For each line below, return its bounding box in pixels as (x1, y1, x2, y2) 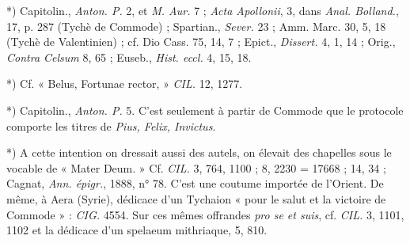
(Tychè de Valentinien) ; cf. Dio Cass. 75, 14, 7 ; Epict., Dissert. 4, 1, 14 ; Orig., (6, 33, 396, 50)
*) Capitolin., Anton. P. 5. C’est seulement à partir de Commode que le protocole (6, 101, 404, 118)
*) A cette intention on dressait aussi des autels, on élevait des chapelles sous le (6, 144, 392, 161)
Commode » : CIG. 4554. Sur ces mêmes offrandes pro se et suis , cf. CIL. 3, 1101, (6, 206, 404, 222)
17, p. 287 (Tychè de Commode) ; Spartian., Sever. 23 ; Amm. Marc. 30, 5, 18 (6, 17, 386, 34)
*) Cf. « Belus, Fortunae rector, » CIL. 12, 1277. (6, 75, 243, 92)
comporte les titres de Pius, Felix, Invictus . (6, 117, 216, 134)
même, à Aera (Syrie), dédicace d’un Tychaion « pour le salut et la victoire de (6, 190, 386, 207)
